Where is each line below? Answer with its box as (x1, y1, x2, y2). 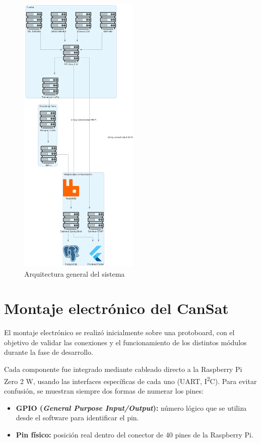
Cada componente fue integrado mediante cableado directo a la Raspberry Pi (4, 364, 242, 374)
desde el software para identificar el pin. (16, 412, 139, 423)
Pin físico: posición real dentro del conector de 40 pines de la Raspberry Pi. (16, 429, 253, 439)
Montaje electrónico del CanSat (4, 298, 229, 319)
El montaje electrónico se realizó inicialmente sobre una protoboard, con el (4, 327, 235, 338)
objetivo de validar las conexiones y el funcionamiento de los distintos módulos (4, 337, 247, 347)
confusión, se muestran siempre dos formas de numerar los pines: (4, 385, 204, 396)
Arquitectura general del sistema (24, 268, 125, 279)
